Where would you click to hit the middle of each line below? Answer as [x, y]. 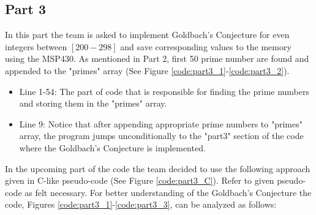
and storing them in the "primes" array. [93, 103]
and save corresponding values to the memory [206, 46]
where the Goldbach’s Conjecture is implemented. [112, 147]
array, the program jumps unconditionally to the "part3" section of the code [161, 136]
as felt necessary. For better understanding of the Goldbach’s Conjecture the [168, 192]
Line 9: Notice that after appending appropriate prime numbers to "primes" [161, 123]
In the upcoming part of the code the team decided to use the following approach [158, 168]
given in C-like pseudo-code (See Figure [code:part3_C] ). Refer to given [140, 180]
